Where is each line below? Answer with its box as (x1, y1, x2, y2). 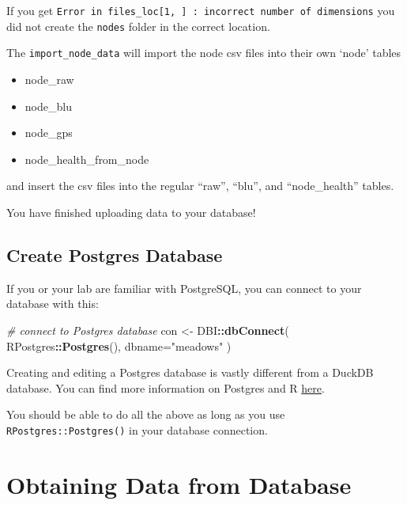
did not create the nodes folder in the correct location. (6, 17, 270, 34)
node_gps (24, 124, 73, 141)
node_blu (24, 97, 72, 114)
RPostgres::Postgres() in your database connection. (6, 421, 268, 438)
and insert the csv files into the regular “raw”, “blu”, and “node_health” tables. (6, 177, 394, 194)
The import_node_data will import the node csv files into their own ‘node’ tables (6, 44, 401, 61)
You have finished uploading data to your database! (6, 203, 256, 220)
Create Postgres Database (6, 242, 223, 267)
